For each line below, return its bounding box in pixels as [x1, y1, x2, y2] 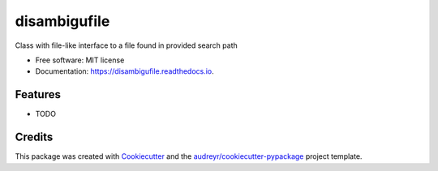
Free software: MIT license [35, 55, 125, 65]
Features [15, 88, 61, 101]
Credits [15, 130, 54, 144]
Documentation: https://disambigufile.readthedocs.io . [35, 66, 214, 76]
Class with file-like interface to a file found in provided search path [15, 41, 238, 50]
